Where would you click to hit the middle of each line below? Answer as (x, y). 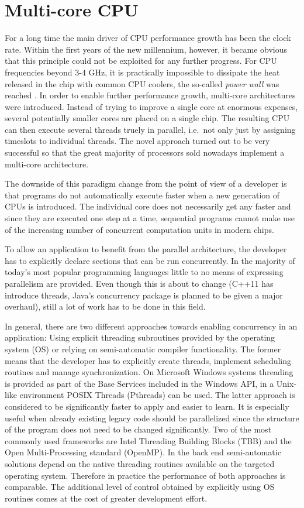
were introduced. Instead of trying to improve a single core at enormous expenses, (151, 106)
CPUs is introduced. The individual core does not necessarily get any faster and (148, 206)
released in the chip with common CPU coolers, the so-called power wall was (142, 83)
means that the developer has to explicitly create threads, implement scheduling (148, 360)
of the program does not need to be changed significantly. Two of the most (138, 429)
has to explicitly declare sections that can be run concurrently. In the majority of (150, 260)
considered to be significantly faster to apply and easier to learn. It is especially (147, 406)
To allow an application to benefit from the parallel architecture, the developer (146, 249)
